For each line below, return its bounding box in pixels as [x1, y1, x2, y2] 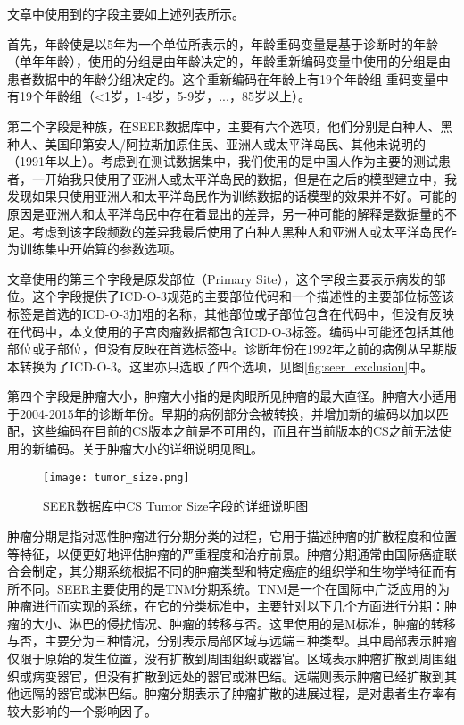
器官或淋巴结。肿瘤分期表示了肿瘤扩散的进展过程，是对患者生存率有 [56, 684, 457, 703]
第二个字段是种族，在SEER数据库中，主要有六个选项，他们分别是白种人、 [7, 116, 441, 135]
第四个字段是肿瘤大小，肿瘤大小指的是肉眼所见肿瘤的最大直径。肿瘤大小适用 [7, 387, 457, 405]
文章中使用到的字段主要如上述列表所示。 [7, 4, 244, 22]
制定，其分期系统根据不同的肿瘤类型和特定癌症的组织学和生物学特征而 [31, 562, 444, 580]
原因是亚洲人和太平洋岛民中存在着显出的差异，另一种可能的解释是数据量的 [7, 204, 444, 222]
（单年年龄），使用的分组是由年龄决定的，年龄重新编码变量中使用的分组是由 [7, 52, 451, 71]
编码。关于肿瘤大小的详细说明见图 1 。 [44, 439, 263, 458]
